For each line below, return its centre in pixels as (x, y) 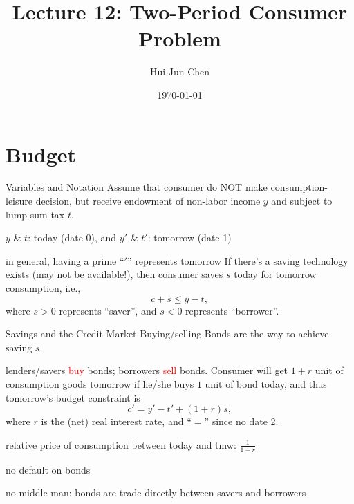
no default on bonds (48, 469)
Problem (180, 38)
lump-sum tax (35, 214)
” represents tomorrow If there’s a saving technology (237, 260)
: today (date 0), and (72, 237)
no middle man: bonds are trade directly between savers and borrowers (156, 493)
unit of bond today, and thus (266, 383)
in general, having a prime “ (65, 260)
